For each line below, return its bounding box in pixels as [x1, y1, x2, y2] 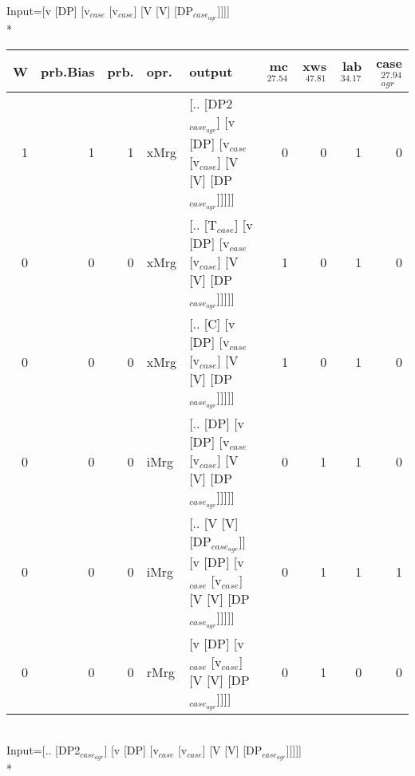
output [189, 61, 233, 81]
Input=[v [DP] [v [6, 2, 90, 18]
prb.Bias [41, 61, 95, 81]
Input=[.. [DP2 [6, 742, 81, 758]
